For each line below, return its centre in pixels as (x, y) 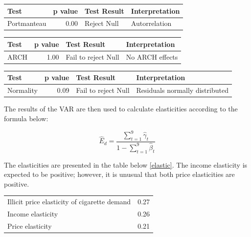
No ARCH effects (152, 56)
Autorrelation (151, 23)
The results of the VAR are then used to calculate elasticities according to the (121, 109)
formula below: (26, 118)
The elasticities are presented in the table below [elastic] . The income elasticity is (126, 164)
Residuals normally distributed (182, 90)
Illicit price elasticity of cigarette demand (69, 202)
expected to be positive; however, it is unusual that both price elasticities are (119, 174)
